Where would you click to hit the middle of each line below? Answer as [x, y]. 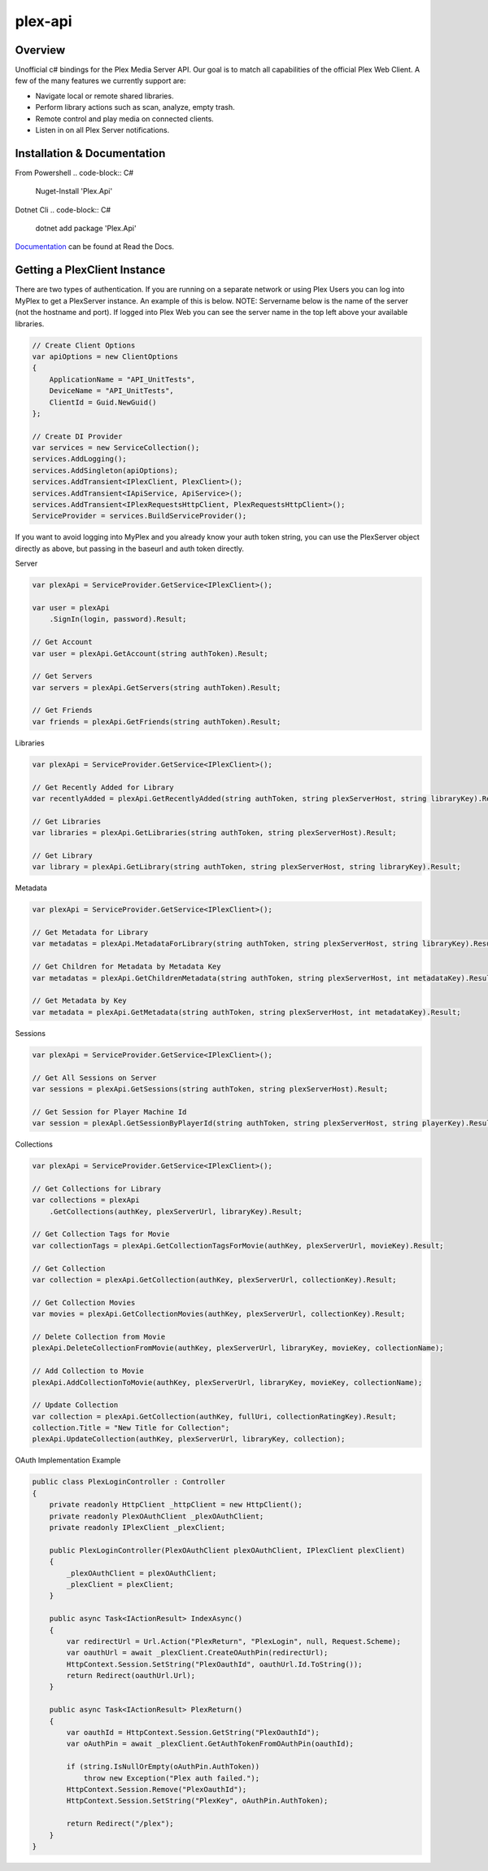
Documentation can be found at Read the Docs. [95, 247]
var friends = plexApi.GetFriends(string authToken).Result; [157, 721]
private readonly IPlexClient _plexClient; [137, 1527]
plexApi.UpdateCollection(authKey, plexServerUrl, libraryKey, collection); [189, 1439]
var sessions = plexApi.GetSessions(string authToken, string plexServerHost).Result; [210, 1089]
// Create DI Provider [77, 436]
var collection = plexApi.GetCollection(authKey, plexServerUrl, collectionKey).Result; [215, 1280]
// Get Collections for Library [97, 1189]
